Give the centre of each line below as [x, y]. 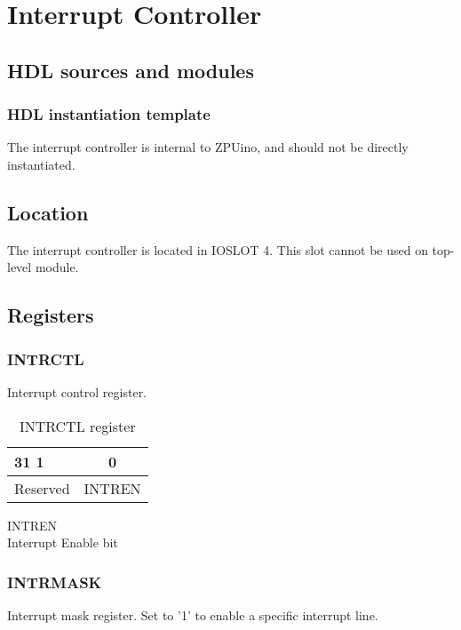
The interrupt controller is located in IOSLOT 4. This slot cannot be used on [218, 249]
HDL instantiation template [109, 114]
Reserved [42, 488]
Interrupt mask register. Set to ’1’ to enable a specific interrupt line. [193, 614]
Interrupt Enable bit [63, 542]
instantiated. [41, 164]
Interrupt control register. [77, 391]
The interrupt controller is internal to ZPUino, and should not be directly [208, 147]
